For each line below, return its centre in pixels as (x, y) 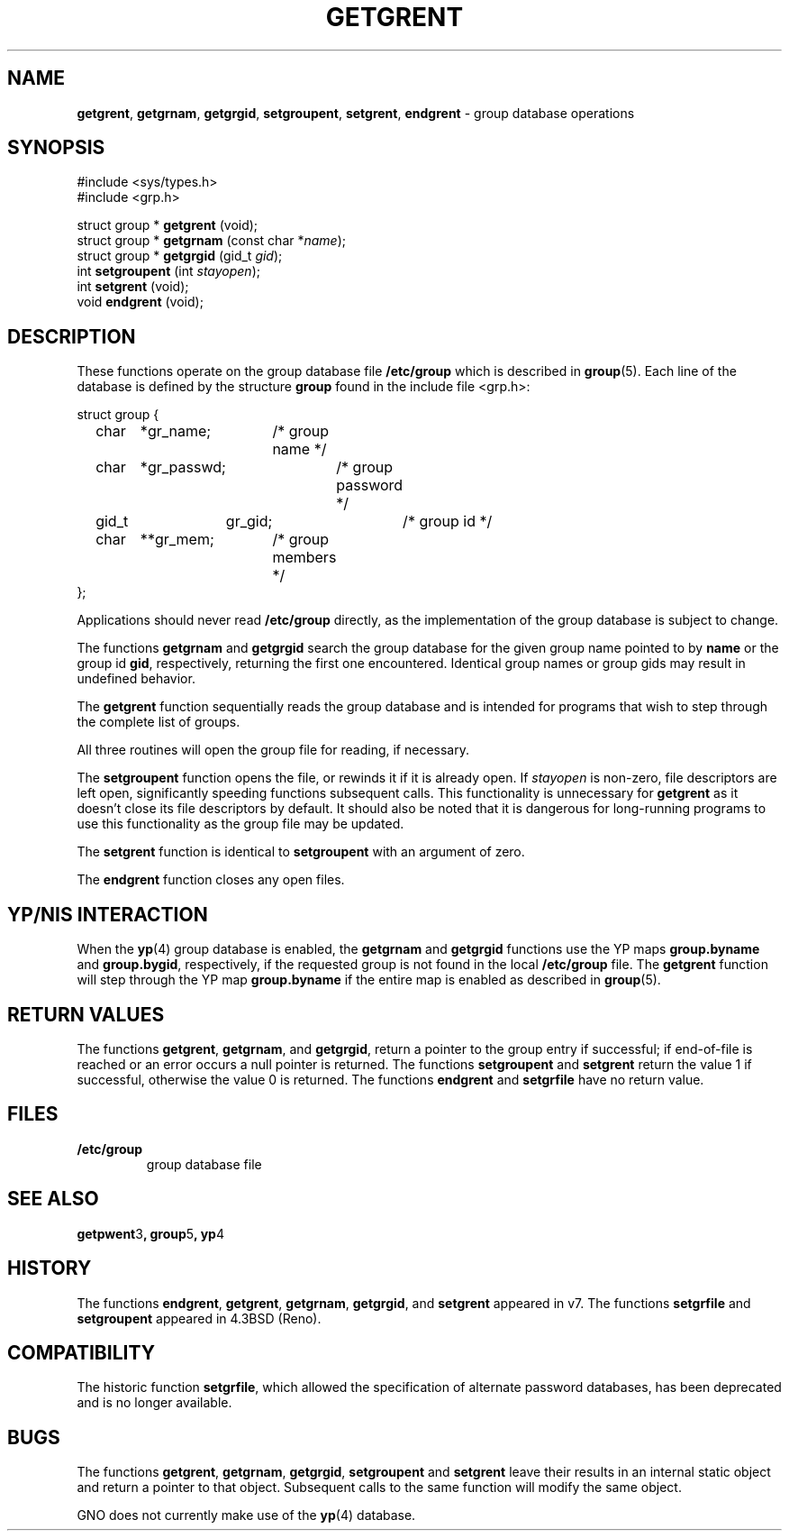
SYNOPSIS (56, 148)
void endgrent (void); (140, 302)
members (304, 558)
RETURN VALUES (86, 1014)
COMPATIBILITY (81, 1352)
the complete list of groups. (159, 722)
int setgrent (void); (133, 287)
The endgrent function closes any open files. (211, 880)
